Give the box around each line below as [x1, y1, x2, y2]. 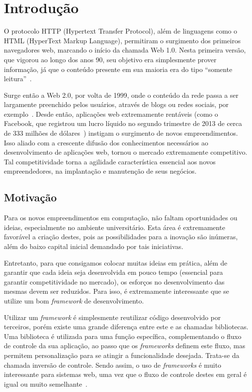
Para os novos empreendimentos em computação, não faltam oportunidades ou [4, 213, 237, 223]
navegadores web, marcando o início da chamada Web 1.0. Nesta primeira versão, [4, 45, 246, 55]
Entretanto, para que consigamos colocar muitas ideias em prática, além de [4, 257, 227, 267]
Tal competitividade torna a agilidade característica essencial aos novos [4, 156, 216, 166]
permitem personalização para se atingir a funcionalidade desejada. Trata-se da [4, 350, 239, 360]
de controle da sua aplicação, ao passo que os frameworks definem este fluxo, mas [4, 340, 245, 351]
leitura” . [4, 73, 32, 84]
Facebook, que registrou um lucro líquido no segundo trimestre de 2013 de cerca [4, 118, 242, 128]
